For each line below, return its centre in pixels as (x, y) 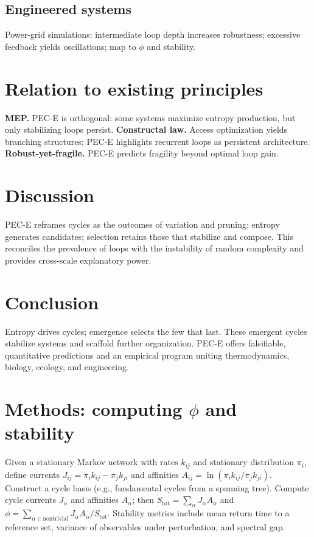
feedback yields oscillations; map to (71, 46)
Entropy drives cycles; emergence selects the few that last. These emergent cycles (156, 331)
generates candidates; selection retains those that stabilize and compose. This (149, 236)
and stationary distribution (244, 462)
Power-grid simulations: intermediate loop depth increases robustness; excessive (153, 34)
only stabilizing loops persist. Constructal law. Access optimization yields (146, 129)
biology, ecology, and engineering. (67, 367)
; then (143, 500)
